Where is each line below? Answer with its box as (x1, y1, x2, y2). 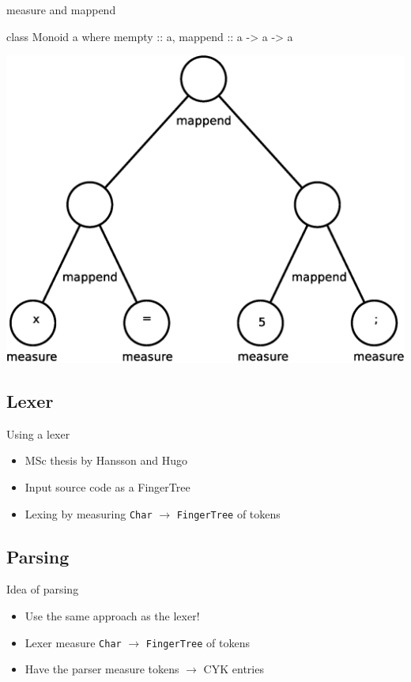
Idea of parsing (6, 581, 79, 597)
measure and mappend (6, 2, 116, 17)
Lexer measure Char (25, 634, 122, 650)
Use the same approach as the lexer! (25, 608, 200, 624)
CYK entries (203, 661, 264, 677)
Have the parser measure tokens (25, 661, 179, 677)
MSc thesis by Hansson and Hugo (25, 452, 188, 469)
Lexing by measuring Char (25, 505, 153, 522)
